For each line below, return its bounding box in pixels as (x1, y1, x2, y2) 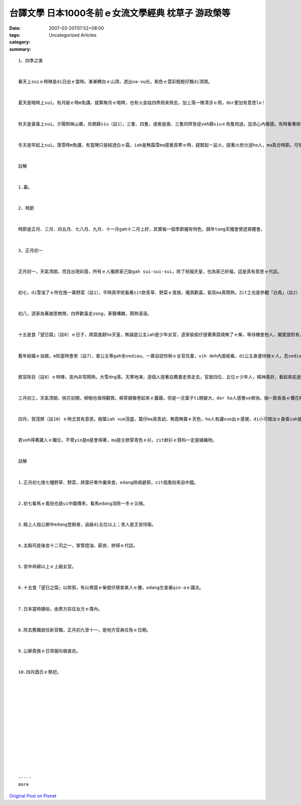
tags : (9, 32, 21, 38)
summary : (9, 46, 32, 52)
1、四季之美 (18, 58, 43, 64)
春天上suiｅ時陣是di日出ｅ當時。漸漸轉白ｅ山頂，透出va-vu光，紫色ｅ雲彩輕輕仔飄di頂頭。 (18, 79, 213, 85)
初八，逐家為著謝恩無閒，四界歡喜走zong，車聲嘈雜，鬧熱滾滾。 (18, 311, 152, 316)
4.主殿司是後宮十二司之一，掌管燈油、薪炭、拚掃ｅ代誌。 (18, 543, 138, 548)
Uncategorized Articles (49, 32, 97, 38)
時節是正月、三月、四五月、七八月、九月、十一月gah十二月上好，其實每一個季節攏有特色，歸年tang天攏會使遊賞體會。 (18, 226, 265, 232)
